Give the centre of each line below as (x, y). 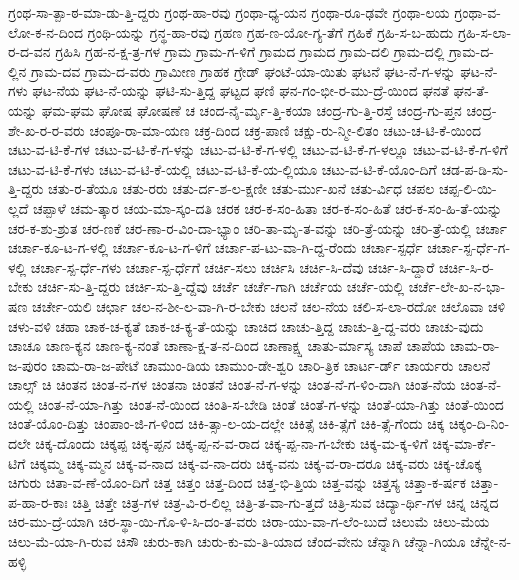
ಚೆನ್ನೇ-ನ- (491, 541)
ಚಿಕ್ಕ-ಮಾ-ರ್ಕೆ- (464, 443)
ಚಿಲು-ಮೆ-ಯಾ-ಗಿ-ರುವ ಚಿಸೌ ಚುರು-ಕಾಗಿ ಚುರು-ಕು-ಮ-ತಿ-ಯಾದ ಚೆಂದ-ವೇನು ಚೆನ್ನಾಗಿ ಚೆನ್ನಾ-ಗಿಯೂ (237, 541)
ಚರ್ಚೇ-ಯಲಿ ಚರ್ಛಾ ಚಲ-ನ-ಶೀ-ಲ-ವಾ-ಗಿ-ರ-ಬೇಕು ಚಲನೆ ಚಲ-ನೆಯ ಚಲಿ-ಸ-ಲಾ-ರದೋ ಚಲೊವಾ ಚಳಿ (269, 305)
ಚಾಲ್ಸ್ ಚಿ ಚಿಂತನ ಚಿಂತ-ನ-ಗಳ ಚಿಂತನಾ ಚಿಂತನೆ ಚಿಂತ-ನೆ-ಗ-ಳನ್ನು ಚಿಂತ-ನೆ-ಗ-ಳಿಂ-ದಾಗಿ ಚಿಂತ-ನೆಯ (232, 384)
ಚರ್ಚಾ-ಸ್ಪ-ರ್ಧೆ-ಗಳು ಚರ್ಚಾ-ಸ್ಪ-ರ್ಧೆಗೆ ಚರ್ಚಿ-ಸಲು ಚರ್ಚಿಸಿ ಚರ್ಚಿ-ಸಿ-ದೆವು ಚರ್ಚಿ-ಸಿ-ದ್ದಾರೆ (232, 266)
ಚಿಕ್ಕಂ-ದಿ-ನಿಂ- (479, 423)
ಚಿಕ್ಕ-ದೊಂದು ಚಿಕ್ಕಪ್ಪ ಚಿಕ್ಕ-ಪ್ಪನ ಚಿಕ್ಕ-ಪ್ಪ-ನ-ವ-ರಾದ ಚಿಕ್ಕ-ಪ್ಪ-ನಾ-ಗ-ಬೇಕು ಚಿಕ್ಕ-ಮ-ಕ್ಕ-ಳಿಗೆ (231, 443)
